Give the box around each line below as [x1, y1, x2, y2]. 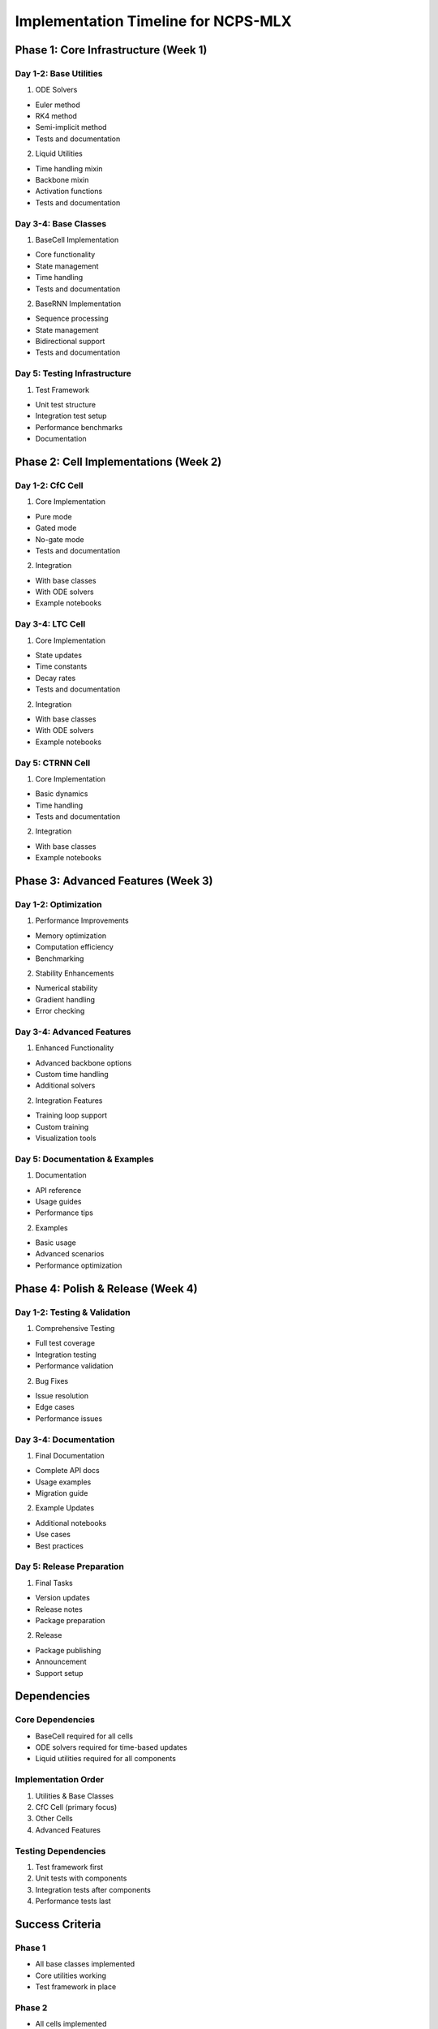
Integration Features [35, 1096, 103, 1105]
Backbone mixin [35, 175, 89, 185]
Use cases [35, 1530, 71, 1540]
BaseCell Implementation [35, 235, 119, 244]
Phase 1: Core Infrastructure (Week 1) [15, 43, 208, 57]
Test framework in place [35, 1982, 117, 1992]
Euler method [35, 100, 80, 110]
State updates [35, 650, 83, 660]
